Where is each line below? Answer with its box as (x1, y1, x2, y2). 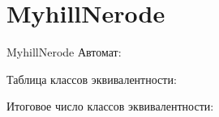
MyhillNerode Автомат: (6, 44, 122, 61)
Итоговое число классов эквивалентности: (6, 98, 214, 115)
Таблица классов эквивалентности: (6, 70, 177, 87)
